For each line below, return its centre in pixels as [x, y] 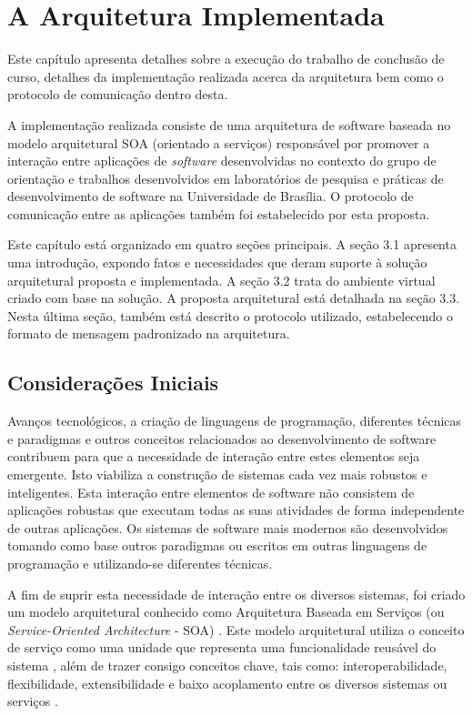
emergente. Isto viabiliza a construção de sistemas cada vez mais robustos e [217, 474]
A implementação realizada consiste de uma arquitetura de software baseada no [229, 124]
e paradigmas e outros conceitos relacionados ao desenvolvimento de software [222, 438]
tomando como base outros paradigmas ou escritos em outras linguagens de [217, 545]
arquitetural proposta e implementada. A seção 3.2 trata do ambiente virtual [221, 280]
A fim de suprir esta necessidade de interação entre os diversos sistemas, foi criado [236, 594]
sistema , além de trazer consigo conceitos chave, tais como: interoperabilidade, [227, 665]
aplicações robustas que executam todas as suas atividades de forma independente [236, 510]
